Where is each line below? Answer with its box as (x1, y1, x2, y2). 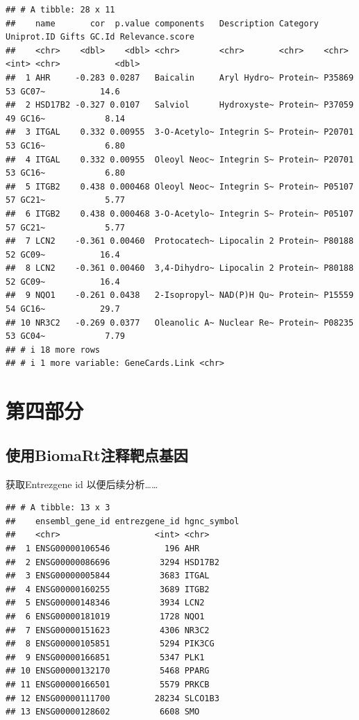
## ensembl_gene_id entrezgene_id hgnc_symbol (6, 516, 240, 526)
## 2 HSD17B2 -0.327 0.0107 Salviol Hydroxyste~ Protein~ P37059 (6, 100, 354, 110)
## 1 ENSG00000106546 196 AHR (6, 543, 200, 553)
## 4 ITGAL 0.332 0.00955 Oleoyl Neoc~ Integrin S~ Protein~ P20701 (6, 154, 354, 165)
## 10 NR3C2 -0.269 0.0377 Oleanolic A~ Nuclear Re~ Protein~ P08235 (6, 317, 354, 328)
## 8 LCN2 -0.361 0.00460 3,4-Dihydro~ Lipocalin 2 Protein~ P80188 (6, 263, 354, 274)
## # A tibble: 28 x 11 (6, 5, 115, 15)
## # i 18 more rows (6, 344, 101, 355)
